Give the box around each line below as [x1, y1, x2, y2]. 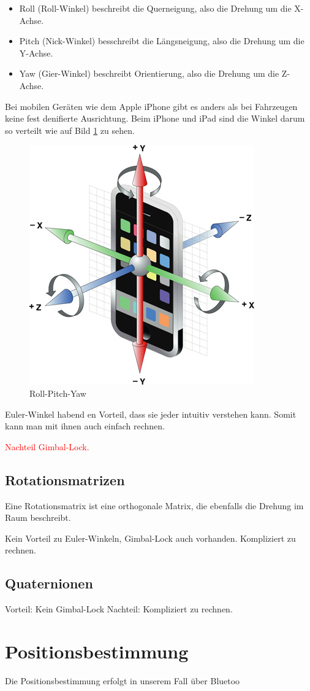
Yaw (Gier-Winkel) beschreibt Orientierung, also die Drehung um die [19, 67, 279, 80]
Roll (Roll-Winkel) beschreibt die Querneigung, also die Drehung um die [19, 2, 292, 14]
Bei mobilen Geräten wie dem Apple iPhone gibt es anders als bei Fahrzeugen [5, 100, 298, 112]
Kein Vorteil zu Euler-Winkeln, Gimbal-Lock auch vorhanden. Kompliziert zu [5, 531, 296, 544]
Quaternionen [5, 574, 93, 593]
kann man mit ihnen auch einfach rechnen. [5, 420, 165, 432]
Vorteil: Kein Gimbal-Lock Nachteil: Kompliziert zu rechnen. [5, 603, 233, 615]
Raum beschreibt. [5, 511, 71, 524]
